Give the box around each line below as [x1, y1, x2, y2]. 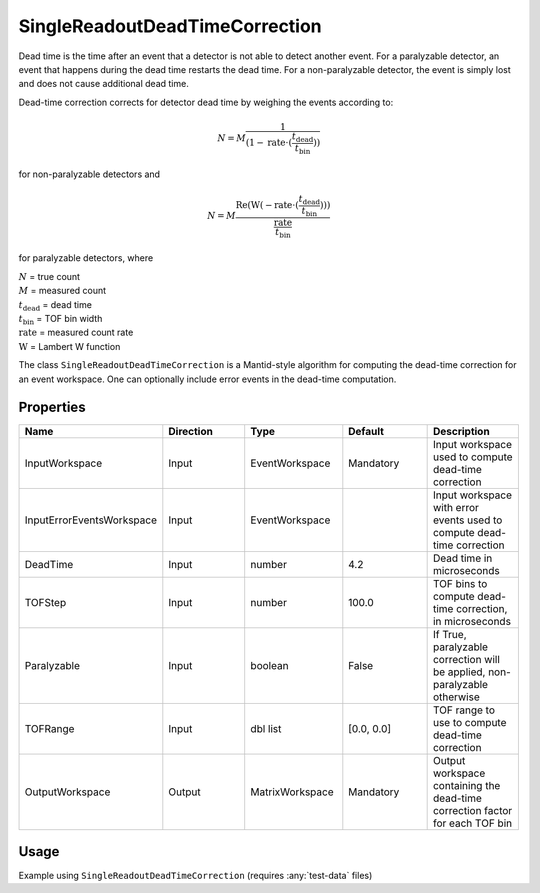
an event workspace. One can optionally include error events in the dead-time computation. [18, 373, 397, 385]
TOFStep [24, 596, 67, 610]
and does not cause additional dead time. [18, 78, 189, 90]
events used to [432, 513, 503, 527]
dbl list [250, 722, 282, 736]
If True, [432, 628, 467, 642]
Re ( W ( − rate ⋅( [235, 200, 299, 211]
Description [432, 425, 490, 439]
